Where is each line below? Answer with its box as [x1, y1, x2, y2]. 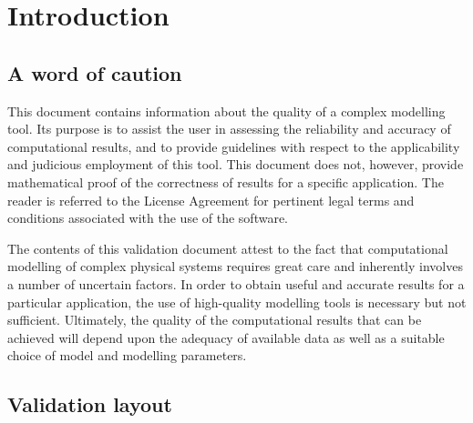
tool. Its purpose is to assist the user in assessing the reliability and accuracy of [7, 119, 451, 138]
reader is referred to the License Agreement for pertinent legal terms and [7, 190, 415, 209]
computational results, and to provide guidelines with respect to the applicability [7, 136, 460, 156]
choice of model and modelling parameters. [7, 346, 247, 365]
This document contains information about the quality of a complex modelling [7, 101, 446, 120]
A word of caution [7, 58, 182, 86]
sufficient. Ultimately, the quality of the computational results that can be [7, 310, 422, 329]
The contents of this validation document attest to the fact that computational [7, 238, 448, 257]
